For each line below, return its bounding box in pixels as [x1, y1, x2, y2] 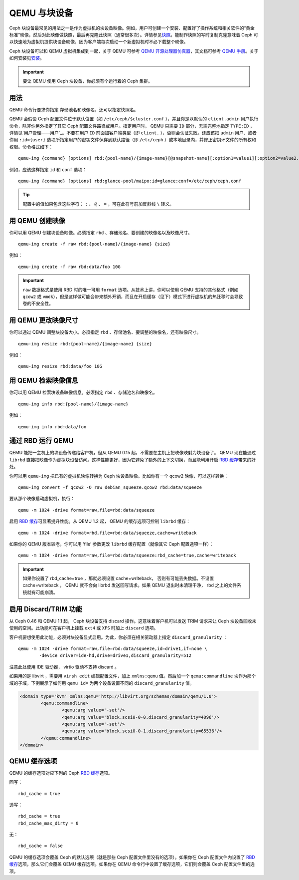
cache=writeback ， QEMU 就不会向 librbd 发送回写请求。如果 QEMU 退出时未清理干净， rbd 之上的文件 [22, 582, 237, 588]
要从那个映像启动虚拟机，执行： [9, 496, 75, 502]
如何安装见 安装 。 [9, 55, 44, 61]
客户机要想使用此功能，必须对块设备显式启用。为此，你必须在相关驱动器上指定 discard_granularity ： [9, 634, 228, 640]
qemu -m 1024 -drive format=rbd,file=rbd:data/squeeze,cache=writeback [18, 530, 197, 536]
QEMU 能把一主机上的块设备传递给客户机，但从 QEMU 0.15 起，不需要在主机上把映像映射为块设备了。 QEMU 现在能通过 [9, 450, 256, 456]
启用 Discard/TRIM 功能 [9, 604, 83, 613]
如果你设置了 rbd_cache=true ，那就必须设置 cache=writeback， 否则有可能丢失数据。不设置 [22, 576, 214, 582]
